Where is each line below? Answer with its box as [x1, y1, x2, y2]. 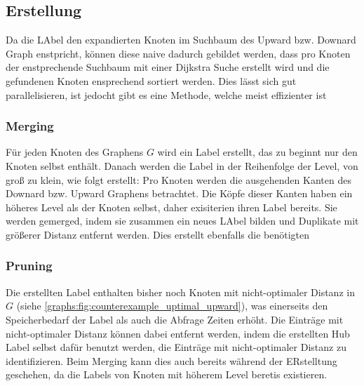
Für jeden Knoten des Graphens [6, 145, 144, 159]
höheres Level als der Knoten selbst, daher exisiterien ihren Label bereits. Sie [6, 199, 337, 214]
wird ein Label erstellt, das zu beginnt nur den [157, 145, 358, 159]
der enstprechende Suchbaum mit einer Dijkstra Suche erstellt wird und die [6, 60, 330, 74]
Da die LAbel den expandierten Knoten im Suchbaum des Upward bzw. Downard [6, 32, 356, 47]
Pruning [6, 257, 53, 274]
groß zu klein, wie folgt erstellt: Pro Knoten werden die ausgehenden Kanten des [6, 172, 351, 187]
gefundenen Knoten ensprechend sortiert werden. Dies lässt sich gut [6, 73, 297, 88]
